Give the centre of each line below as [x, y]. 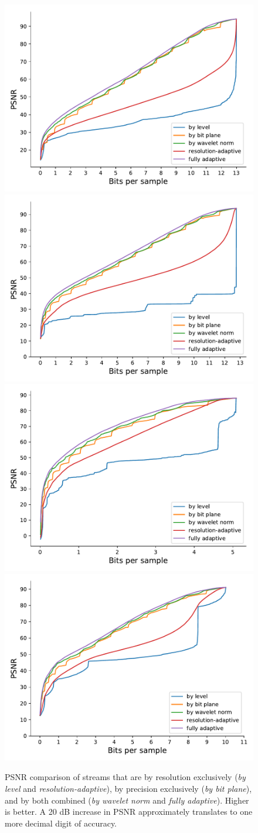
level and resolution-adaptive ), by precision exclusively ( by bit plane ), [128, 788]
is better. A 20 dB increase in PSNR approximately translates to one [129, 812]
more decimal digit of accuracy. [61, 823]
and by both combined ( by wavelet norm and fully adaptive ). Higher [127, 800]
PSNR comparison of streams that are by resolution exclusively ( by [125, 777]
